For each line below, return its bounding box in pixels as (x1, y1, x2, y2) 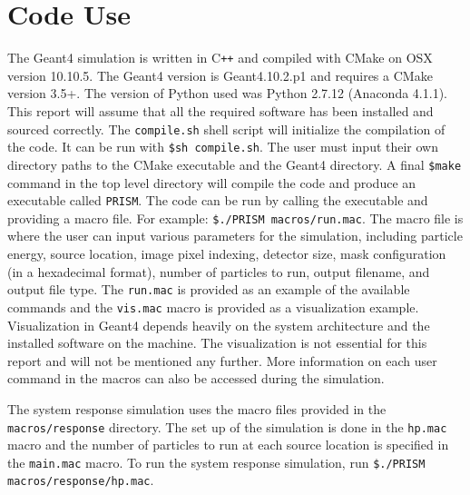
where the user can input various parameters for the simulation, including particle (7, 226, 463, 245)
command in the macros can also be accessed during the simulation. (7, 369, 385, 388)
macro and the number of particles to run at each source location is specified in (7, 435, 449, 454)
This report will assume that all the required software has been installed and (7, 101, 434, 120)
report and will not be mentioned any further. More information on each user (7, 351, 437, 370)
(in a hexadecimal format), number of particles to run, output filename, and (7, 262, 430, 281)
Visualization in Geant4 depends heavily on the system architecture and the (7, 315, 430, 334)
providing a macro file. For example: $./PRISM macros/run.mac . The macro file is (7, 208, 464, 227)
